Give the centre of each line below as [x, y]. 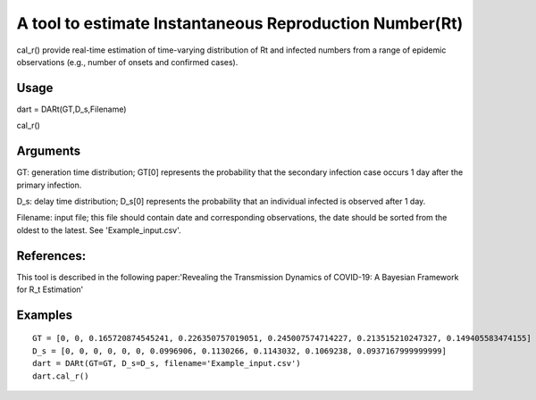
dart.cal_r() [61, 376]
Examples [45, 315]
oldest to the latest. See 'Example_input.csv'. [99, 230]
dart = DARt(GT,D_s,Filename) [71, 109]
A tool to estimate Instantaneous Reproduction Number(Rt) [240, 23]
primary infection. [49, 185]
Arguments [49, 151]
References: [51, 256]
